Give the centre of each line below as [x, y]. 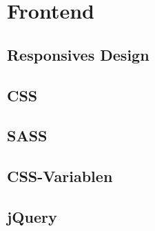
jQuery [32, 216]
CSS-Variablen [60, 176]
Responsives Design [78, 54]
